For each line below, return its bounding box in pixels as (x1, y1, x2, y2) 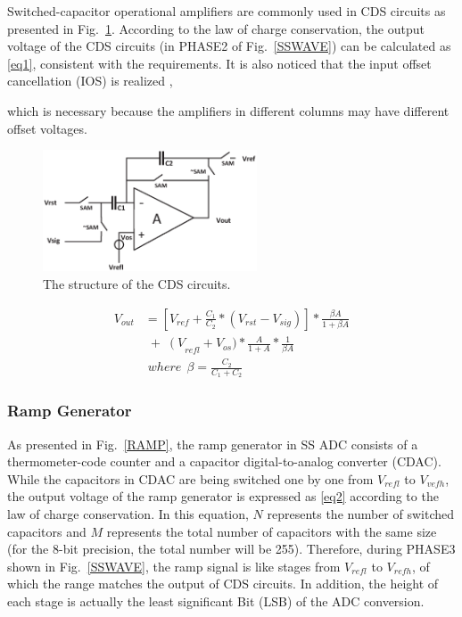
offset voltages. (7, 119, 87, 137)
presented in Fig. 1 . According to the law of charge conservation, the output (7, 19, 425, 37)
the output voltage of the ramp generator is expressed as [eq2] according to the (7, 487, 439, 506)
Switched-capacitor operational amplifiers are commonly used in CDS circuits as (7, 2, 446, 20)
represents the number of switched (267, 504, 455, 522)
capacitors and (7, 522, 87, 540)
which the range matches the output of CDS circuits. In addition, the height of (7, 574, 439, 593)
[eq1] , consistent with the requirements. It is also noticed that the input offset (7, 53, 432, 72)
